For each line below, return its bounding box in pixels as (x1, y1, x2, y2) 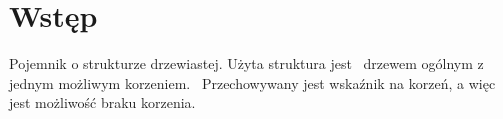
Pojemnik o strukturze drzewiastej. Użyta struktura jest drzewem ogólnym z (9, 53, 484, 74)
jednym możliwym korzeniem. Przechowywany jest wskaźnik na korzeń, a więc (9, 72, 496, 93)
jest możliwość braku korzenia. (9, 92, 196, 113)
